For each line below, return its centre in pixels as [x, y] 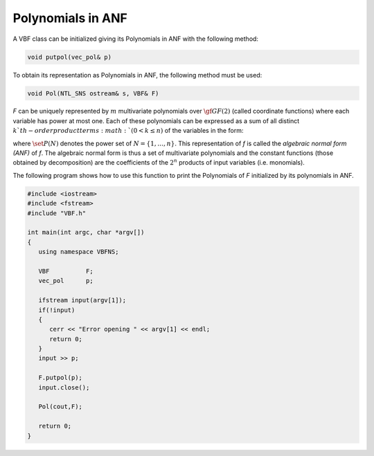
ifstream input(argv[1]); [82, 300]
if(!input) [57, 310]
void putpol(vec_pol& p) [70, 57]
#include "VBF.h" [57, 213]
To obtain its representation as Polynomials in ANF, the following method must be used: [137, 75]
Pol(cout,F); [61, 407]
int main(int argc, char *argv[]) [86, 232]
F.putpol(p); [61, 378]
